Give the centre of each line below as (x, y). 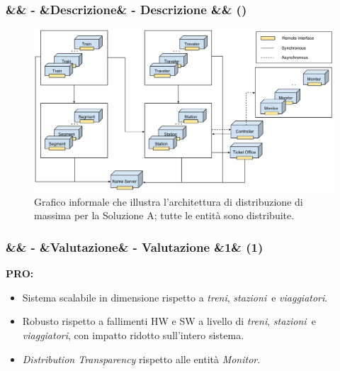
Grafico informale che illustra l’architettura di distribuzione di (169, 201)
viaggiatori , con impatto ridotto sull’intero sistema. (133, 334)
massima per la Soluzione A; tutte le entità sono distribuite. (164, 215)
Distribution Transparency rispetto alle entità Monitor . (141, 359)
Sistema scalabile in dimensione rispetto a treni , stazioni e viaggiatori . (175, 297)
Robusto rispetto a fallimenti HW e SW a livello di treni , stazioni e (169, 321)
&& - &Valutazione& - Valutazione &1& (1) (135, 247)
